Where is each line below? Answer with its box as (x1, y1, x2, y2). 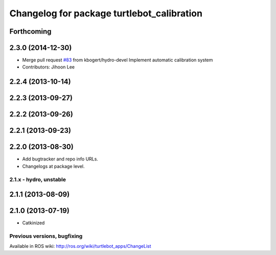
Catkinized (22, 220, 45, 226)
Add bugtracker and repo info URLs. (22, 156, 98, 162)
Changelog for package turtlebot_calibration (9, 8, 203, 19)
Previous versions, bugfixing (9, 233, 83, 240)
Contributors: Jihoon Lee (22, 64, 75, 70)
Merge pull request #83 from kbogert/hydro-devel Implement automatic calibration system (22, 57, 213, 63)
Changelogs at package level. (22, 163, 85, 169)
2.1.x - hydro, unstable (9, 176, 66, 183)
